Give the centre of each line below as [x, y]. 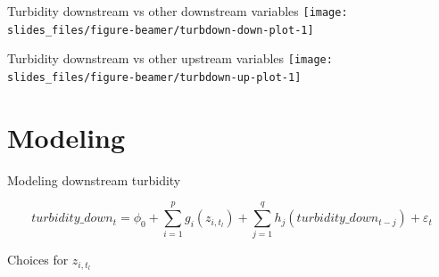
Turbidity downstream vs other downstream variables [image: [178, 11]
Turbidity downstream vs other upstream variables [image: [170, 58]
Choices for [38, 260]
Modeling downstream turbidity [94, 179]
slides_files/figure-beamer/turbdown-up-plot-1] [154, 77]
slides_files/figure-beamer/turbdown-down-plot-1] [161, 30]
